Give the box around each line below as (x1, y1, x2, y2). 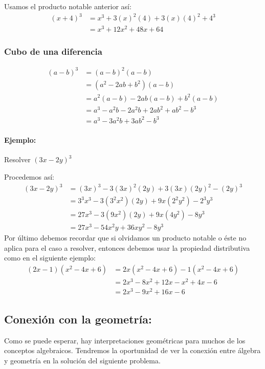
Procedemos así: (4, 171, 54, 182)
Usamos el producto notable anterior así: (4, 1, 131, 11)
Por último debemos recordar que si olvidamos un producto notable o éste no (4, 232, 247, 243)
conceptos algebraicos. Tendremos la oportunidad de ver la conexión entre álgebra (4, 345, 261, 356)
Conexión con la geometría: (4, 311, 152, 327)
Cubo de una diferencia (4, 45, 102, 58)
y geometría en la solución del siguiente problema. (4, 355, 161, 365)
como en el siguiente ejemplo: (4, 252, 96, 263)
